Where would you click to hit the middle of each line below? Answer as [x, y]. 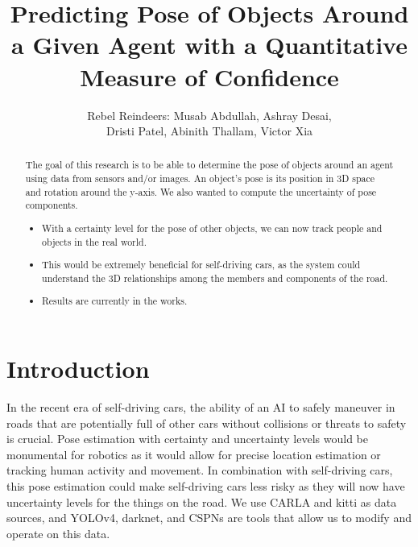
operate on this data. [58, 533]
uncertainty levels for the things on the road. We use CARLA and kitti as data [202, 501]
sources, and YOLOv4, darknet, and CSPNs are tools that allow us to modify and [209, 518]
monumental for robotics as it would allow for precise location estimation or [194, 454]
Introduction [78, 369]
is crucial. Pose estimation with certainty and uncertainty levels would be [187, 439]
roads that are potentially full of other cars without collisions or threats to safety [207, 423]
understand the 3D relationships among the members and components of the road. [215, 278]
